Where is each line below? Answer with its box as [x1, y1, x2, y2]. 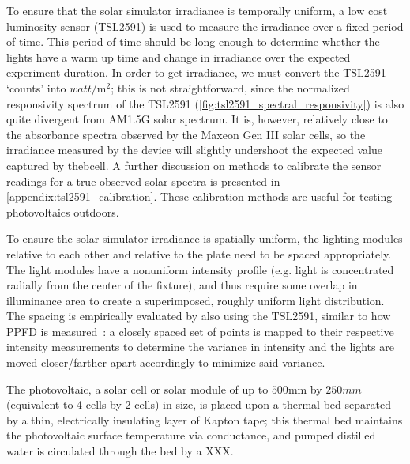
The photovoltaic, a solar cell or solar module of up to [6, 380, 269, 397]
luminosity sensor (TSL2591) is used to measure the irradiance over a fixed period [6, 17, 404, 34]
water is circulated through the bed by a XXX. [6, 443, 234, 459]
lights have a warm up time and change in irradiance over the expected [6, 48, 351, 65]
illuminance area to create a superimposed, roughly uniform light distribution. [6, 292, 385, 308]
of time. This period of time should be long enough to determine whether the [6, 33, 380, 50]
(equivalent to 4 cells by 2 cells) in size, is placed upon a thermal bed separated [6, 396, 391, 413]
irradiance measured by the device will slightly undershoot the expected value [6, 141, 382, 158]
